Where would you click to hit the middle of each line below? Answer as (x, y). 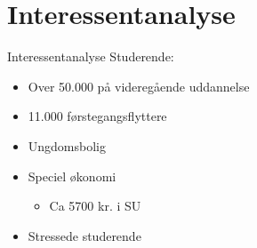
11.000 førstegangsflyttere (97, 116)
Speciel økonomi (72, 176)
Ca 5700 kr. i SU (95, 206)
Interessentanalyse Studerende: (91, 56)
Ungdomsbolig (67, 145)
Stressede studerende (84, 235)
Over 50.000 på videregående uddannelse (139, 86)
